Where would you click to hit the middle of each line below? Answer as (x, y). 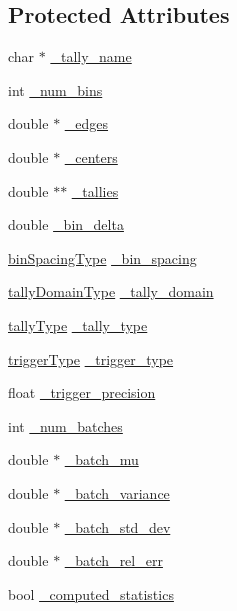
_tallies (95, 190)
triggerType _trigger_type (91, 358)
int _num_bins (55, 89)
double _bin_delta (66, 224)
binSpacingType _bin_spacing (102, 257)
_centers (91, 156)
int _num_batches (65, 425)
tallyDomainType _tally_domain (111, 291)
